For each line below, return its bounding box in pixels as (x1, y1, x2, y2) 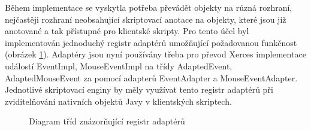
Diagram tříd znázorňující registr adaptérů (29, 115, 185, 127)
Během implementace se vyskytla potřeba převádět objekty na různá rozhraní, (5, 1, 292, 13)
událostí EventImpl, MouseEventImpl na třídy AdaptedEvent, (5, 59, 233, 72)
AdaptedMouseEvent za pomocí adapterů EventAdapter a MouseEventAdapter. (5, 71, 298, 84)
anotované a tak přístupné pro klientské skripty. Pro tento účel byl (5, 25, 249, 37)
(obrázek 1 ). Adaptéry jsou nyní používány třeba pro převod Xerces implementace (5, 48, 306, 60)
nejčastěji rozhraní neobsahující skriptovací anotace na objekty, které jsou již (5, 13, 286, 25)
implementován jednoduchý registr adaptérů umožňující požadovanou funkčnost (5, 36, 297, 48)
